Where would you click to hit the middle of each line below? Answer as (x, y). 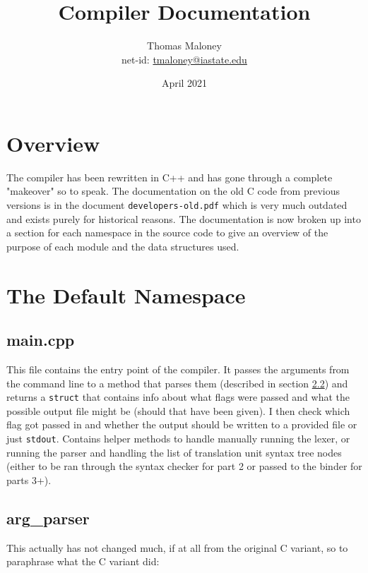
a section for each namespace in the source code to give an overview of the (167, 233)
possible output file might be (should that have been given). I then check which (178, 410)
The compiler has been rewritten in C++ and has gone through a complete (170, 177)
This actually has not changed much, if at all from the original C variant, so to (177, 547)
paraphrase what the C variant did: (83, 561)
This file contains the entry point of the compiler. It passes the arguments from (178, 369)
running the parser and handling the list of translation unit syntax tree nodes (174, 452)
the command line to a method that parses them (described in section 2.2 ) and (177, 383)
